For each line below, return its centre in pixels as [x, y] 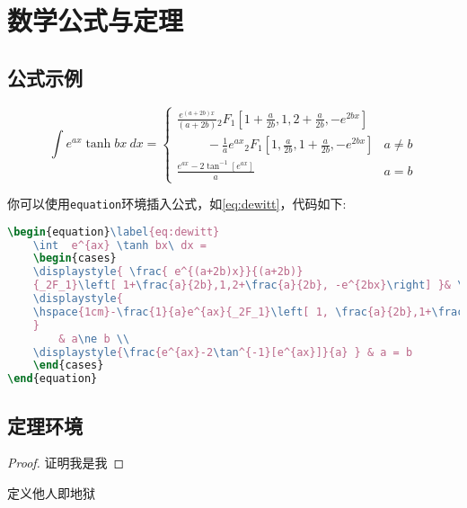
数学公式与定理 [96, 20]
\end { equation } [53, 379]
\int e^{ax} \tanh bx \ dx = [119, 245]
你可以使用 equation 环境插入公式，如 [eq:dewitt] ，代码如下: [177, 204]
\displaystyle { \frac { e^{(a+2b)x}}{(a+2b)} [168, 272]
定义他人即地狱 [51, 493]
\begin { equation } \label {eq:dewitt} [114, 232]
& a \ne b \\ [94, 339]
